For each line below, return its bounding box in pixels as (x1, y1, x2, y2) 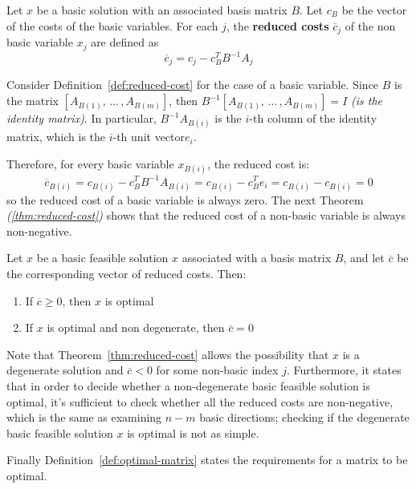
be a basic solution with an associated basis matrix (36, 2, 288, 18)
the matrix (6, 92, 59, 109)
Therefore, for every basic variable (6, 155, 174, 172)
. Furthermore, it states (286, 362, 402, 378)
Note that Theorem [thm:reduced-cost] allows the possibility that (6, 346, 329, 362)
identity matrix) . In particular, (6, 110, 157, 127)
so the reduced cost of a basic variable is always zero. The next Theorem (6, 191, 364, 208)
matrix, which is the (6, 128, 106, 145)
